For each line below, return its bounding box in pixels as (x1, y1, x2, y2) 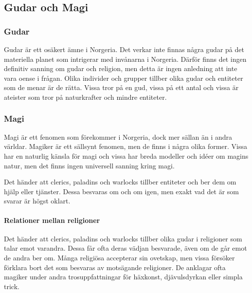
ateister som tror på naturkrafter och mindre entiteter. (4, 92, 167, 102)
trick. (4, 281, 19, 291)
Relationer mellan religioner (4, 215, 100, 225)
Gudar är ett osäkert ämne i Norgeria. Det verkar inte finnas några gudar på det (4, 44, 244, 54)
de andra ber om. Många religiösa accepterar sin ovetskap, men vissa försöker (4, 252, 235, 262)
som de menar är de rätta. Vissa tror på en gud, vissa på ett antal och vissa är (4, 82, 239, 92)
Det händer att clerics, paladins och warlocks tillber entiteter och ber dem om (4, 177, 236, 187)
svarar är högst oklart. (4, 196, 71, 206)
